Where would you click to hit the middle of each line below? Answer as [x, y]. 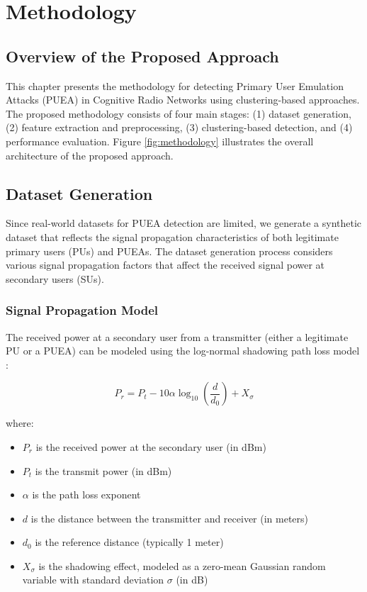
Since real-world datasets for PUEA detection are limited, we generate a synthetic [184, 223]
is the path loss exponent [86, 495]
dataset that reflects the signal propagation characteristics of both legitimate [172, 236]
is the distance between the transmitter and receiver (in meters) [170, 518]
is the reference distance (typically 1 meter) [129, 542]
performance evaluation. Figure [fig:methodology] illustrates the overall [160, 141]
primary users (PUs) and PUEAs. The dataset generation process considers [169, 251]
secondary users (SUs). [55, 278]
